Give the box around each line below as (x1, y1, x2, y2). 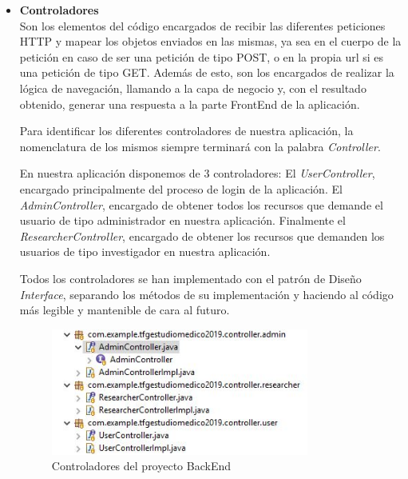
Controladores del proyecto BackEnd (51, 457, 231, 474)
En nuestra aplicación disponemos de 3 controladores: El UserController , (19, 165, 375, 182)
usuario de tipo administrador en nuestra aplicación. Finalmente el (19, 212, 346, 229)
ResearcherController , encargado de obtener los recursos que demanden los (19, 227, 385, 244)
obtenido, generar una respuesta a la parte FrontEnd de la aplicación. (19, 95, 360, 112)
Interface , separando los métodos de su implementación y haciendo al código (19, 285, 394, 302)
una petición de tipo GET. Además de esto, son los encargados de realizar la (19, 64, 394, 81)
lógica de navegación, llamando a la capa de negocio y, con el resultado (19, 79, 366, 96)
